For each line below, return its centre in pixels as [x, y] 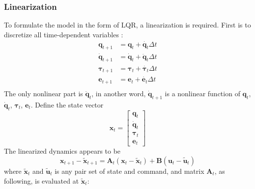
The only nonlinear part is [43, 93]
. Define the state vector [67, 104]
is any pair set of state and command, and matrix [129, 171]
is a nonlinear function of [202, 93]
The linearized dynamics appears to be [62, 151]
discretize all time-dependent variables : [64, 34]
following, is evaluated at [42, 180]
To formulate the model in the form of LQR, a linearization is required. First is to [127, 25]
